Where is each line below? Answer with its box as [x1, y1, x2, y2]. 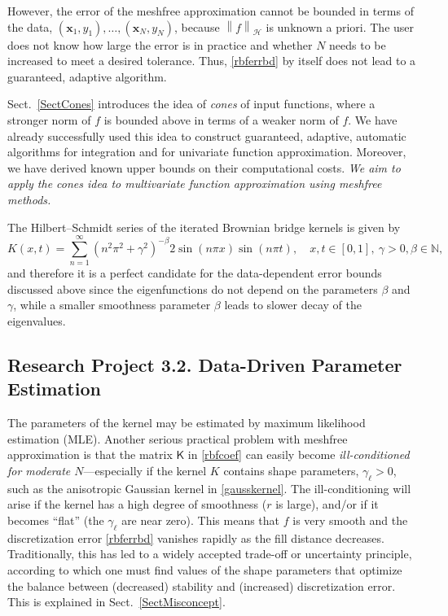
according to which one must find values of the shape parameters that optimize [7, 561, 402, 578]
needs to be [329, 36, 386, 53]
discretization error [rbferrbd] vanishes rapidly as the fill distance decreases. [7, 529, 384, 546]
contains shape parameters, [223, 462, 359, 478]
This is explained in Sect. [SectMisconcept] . [7, 593, 226, 610]
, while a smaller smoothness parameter [13, 296, 211, 313]
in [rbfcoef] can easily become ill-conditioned [187, 446, 410, 463]
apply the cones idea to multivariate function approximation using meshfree [7, 175, 382, 192]
